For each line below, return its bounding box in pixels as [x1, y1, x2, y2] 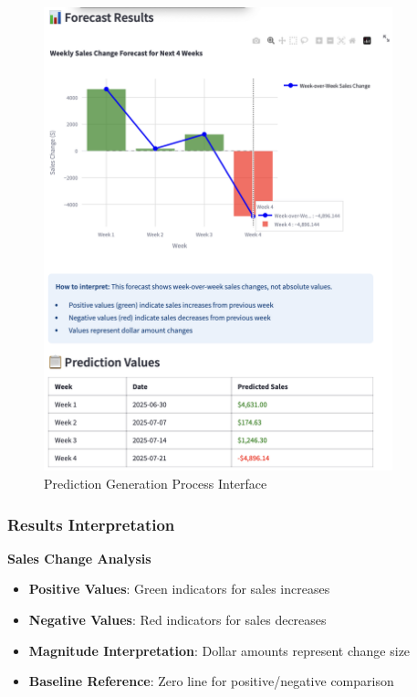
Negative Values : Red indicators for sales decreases [28, 610, 327, 629]
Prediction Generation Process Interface [44, 474, 267, 493]
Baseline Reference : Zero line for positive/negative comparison [28, 671, 394, 691]
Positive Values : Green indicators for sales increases [28, 579, 330, 598]
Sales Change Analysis [7, 548, 151, 567]
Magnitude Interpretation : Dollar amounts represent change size [28, 640, 411, 660]
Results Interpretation [7, 512, 175, 535]
